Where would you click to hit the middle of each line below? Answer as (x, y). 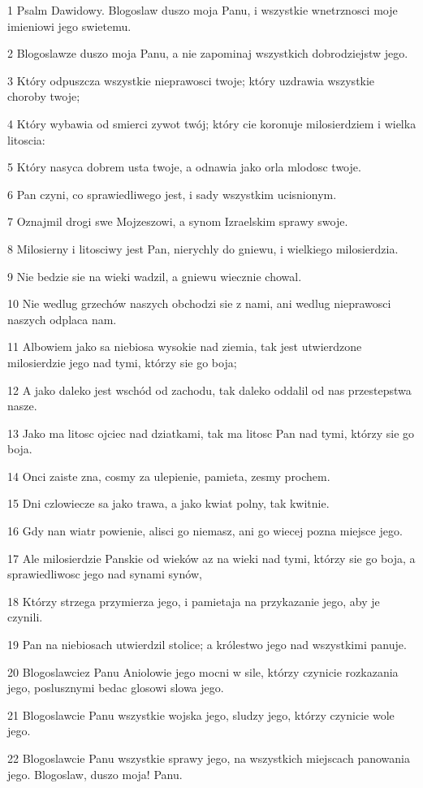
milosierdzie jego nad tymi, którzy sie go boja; (122, 362)
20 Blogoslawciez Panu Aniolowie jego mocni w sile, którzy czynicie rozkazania (203, 671)
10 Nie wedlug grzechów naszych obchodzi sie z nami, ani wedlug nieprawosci (199, 303)
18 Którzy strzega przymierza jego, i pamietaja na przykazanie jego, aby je (194, 601)
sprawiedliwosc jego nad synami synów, (105, 574)
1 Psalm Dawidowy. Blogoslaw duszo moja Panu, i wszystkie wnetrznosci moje (203, 10)
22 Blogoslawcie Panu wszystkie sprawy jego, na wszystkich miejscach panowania (209, 758)
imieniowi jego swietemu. (69, 26)
